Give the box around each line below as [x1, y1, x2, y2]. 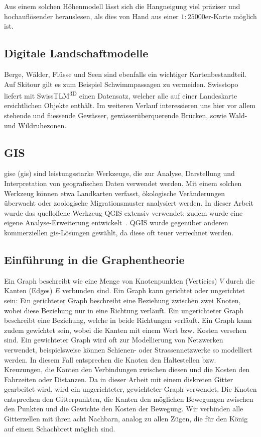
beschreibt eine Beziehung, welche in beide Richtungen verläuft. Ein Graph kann [4, 315, 252, 325]
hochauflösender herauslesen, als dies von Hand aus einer [4, 11, 179, 21]
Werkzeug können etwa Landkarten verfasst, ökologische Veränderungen [4, 188, 225, 198]
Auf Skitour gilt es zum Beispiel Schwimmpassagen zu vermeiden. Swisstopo [4, 78, 238, 89]
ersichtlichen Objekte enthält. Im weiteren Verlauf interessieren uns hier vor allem [4, 100, 256, 111]
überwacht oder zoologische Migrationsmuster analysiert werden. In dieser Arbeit [4, 198, 253, 208]
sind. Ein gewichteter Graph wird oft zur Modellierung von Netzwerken [4, 334, 223, 345]
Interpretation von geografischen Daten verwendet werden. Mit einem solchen [4, 178, 242, 188]
